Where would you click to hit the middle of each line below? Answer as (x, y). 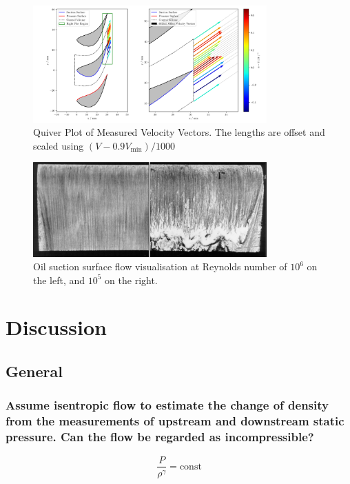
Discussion (56, 327)
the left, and (59, 280)
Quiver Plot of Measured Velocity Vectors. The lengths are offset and (179, 132)
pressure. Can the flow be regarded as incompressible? (160, 437)
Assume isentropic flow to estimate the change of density (167, 405)
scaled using (59, 145)
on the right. (131, 280)
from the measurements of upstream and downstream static (175, 421)
